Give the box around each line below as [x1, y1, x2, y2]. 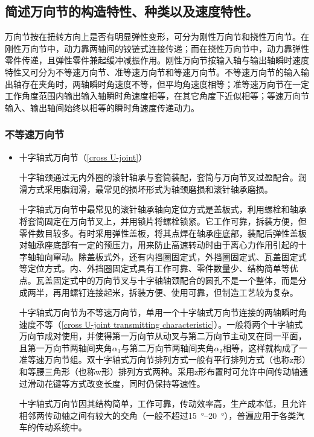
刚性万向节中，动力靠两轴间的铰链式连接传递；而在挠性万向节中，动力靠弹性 [5, 42, 309, 54]
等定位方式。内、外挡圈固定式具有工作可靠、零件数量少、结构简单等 [19, 262, 290, 275]
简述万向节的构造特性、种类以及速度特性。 [5, 2, 258, 21]
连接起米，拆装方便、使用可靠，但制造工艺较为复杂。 [86, 285, 298, 298]
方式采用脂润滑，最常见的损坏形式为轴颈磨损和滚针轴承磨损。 [27, 182, 273, 195]
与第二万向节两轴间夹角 [121, 341, 214, 354]
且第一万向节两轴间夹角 [19, 341, 112, 354]
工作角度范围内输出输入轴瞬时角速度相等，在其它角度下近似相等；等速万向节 [5, 89, 309, 102]
